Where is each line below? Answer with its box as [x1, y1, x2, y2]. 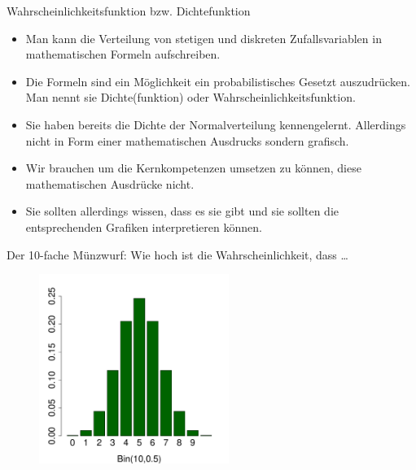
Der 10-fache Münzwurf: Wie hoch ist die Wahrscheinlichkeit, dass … [7, 246, 348, 263]
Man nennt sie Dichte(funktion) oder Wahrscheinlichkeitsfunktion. [25, 89, 356, 106]
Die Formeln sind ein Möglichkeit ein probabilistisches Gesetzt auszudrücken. [25, 72, 410, 89]
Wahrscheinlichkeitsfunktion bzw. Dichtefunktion [7, 2, 251, 19]
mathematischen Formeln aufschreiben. [25, 46, 221, 63]
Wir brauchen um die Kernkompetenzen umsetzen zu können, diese [25, 159, 361, 176]
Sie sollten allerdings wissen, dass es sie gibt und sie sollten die [25, 202, 339, 220]
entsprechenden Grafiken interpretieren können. [25, 218, 262, 235]
